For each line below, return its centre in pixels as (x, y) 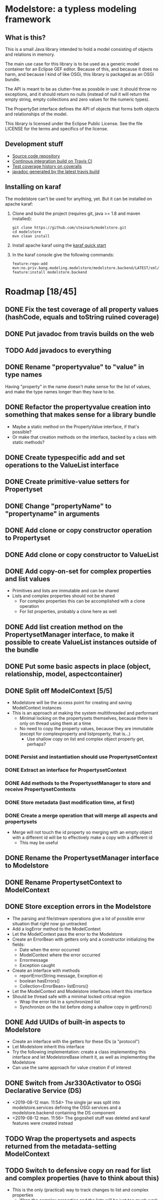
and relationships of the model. (36, 114)
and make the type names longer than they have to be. (60, 392)
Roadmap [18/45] (41, 291)
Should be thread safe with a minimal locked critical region (71, 996)
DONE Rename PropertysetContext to (64, 882)
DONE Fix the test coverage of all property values (82, 310)
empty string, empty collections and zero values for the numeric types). (77, 99)
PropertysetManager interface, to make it (70, 635)
